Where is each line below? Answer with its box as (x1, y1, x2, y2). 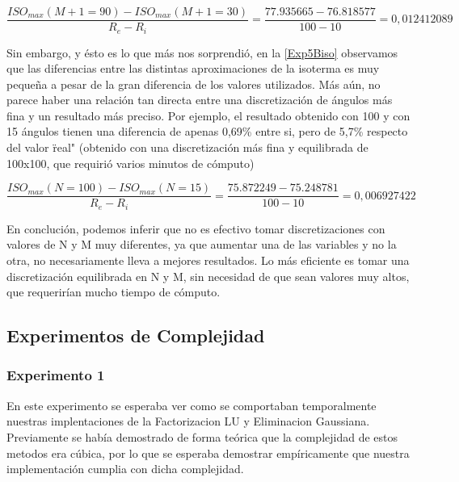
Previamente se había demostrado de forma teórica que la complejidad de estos (6, 428, 398, 445)
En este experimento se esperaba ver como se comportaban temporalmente (6, 396, 377, 413)
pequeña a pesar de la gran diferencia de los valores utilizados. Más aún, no (6, 75, 381, 92)
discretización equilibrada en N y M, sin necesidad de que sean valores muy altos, (6, 267, 410, 284)
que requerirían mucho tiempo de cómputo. (6, 283, 221, 300)
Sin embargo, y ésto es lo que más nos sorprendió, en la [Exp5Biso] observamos (6, 44, 398, 61)
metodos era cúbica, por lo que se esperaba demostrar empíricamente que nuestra (6, 444, 410, 461)
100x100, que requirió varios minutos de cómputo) (6, 154, 255, 171)
